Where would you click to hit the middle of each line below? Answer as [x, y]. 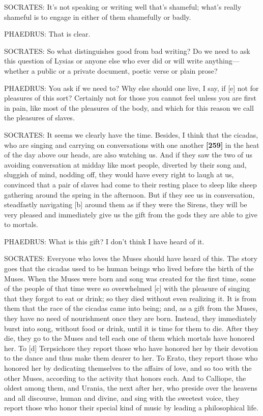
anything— [222, 61]
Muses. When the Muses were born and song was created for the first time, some [130, 278]
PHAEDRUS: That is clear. [47, 34]
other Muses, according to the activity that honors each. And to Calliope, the [125, 378]
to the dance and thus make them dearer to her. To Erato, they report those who [131, 358]
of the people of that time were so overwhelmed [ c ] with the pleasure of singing [127, 288]
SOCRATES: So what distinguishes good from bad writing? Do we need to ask [127, 51]
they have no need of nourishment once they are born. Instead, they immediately [130, 318]
